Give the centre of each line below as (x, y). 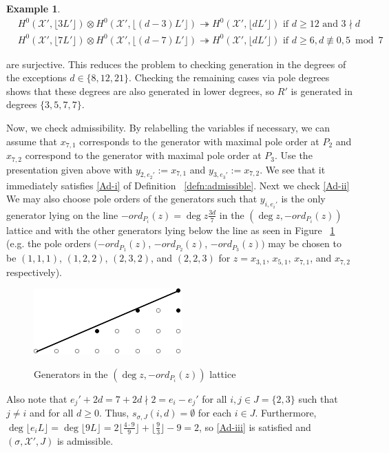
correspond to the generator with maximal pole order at (143, 155)
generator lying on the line (62, 214)
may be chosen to (305, 243)
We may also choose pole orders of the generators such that (132, 199)
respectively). (34, 272)
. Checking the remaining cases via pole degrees (229, 77)
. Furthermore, (286, 413)
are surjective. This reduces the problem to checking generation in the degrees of (176, 64)
